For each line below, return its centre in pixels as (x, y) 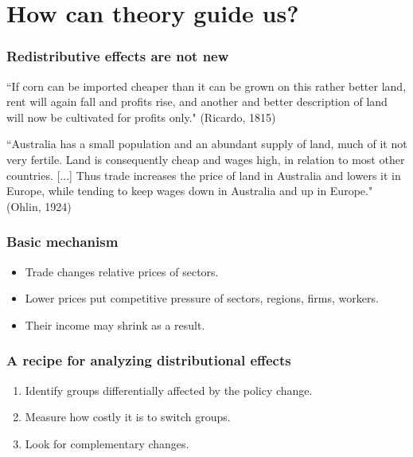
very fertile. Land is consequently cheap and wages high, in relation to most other (206, 159)
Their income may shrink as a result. (115, 324)
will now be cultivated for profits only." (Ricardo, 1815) (141, 117)
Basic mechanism (62, 242)
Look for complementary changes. (107, 443)
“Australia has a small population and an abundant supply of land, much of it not (207, 144)
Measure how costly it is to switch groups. (128, 417)
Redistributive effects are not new (118, 56)
